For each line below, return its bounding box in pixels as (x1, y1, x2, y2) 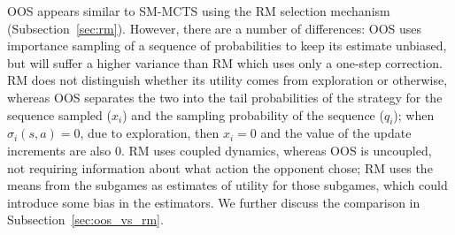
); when (393, 105, 435, 124)
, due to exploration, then (80, 124, 220, 142)
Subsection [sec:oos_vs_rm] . (7, 210, 164, 229)
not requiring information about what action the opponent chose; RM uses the (7, 158, 433, 177)
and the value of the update (260, 124, 412, 142)
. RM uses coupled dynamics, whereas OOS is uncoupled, (120, 140, 432, 159)
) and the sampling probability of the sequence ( (122, 105, 384, 124)
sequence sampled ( (7, 105, 112, 124)
